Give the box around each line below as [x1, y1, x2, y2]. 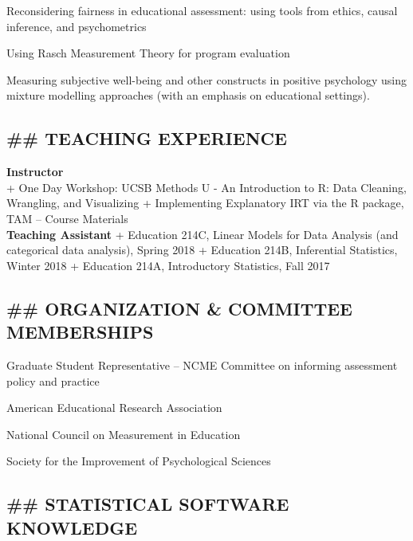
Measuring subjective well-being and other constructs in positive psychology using [6, 71, 407, 88]
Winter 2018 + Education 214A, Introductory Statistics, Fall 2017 [6, 257, 330, 273]
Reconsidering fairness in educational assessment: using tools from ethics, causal [6, 2, 398, 18]
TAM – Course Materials [6, 210, 128, 226]
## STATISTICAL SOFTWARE [6, 492, 289, 516]
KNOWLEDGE [6, 515, 138, 539]
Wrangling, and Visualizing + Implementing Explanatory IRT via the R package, [6, 194, 404, 211]
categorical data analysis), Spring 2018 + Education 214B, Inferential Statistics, [6, 241, 398, 258]
